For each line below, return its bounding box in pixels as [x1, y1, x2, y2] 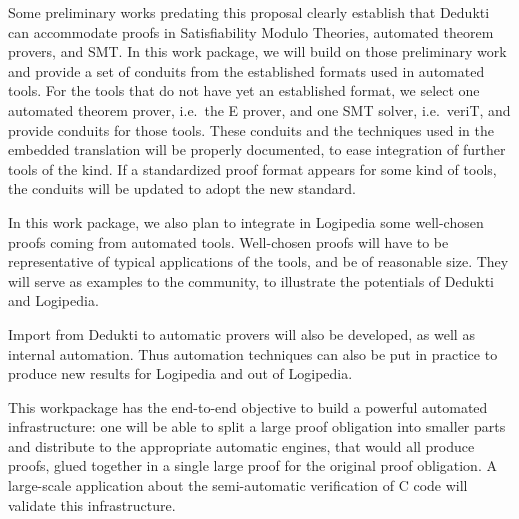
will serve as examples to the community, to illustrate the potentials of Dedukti [8, 270, 494, 291]
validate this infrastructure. [8, 494, 176, 515]
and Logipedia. [8, 290, 99, 311]
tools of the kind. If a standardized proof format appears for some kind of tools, [8, 158, 497, 179]
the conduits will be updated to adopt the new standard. [8, 178, 356, 199]
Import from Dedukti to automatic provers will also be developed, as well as [8, 323, 475, 344]
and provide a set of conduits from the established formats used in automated [8, 60, 485, 81]
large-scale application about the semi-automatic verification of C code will [8, 475, 468, 496]
